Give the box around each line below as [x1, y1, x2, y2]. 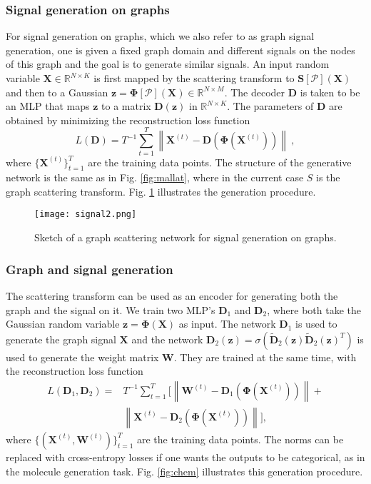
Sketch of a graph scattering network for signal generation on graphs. [34, 230, 337, 245]
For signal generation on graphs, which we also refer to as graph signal [6, 29, 315, 44]
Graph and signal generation [6, 260, 173, 278]
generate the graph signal [6, 331, 116, 346]
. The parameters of [227, 99, 314, 114]
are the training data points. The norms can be [136, 431, 344, 446]
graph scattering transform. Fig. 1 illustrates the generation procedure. [6, 183, 316, 198]
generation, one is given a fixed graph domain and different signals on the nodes [6, 42, 355, 57]
